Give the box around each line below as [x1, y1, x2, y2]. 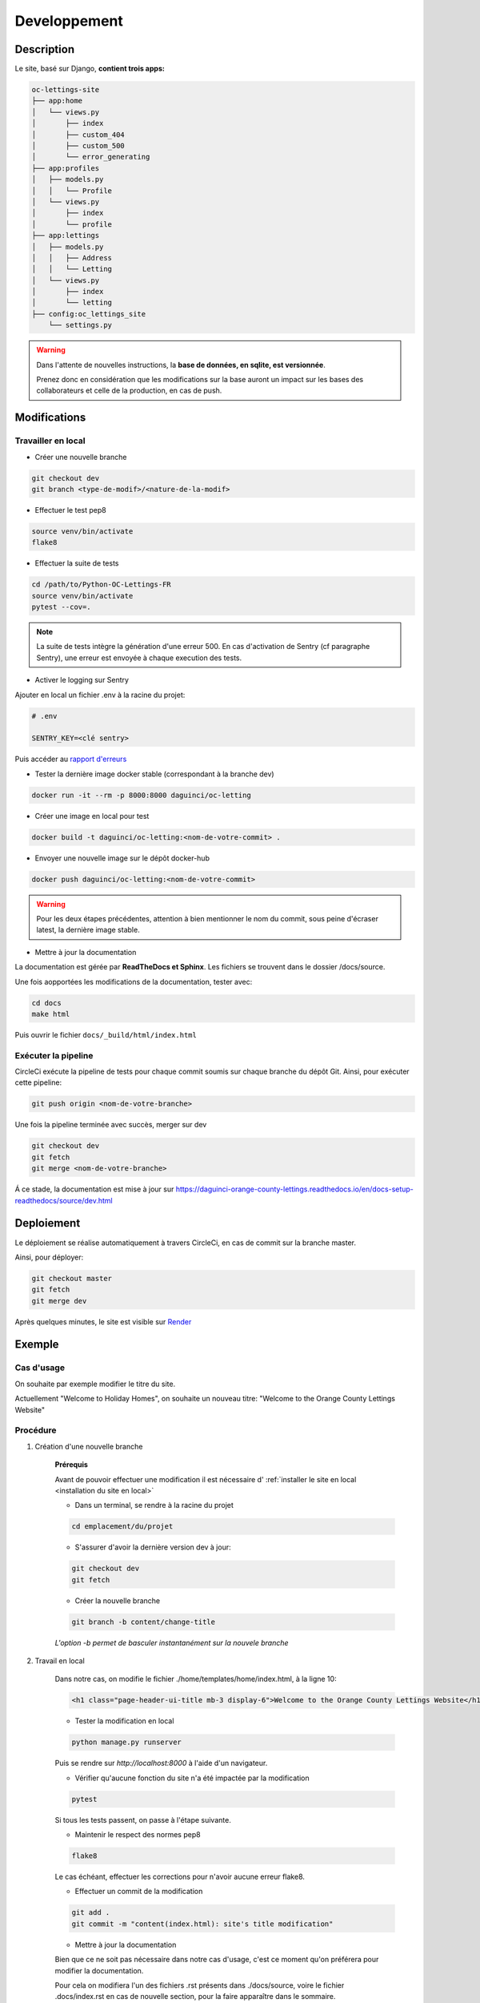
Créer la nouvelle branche [74, 1595, 160, 1606]
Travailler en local [14, 435, 86, 446]
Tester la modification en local [74, 1716, 174, 1726]
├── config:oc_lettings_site [31, 309, 146, 318]
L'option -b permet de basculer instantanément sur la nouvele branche [54, 1638, 289, 1647]
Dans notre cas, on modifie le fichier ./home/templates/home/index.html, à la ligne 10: [54, 1675, 337, 1684]
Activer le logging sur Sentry [34, 675, 130, 685]
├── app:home [31, 96, 83, 106]
